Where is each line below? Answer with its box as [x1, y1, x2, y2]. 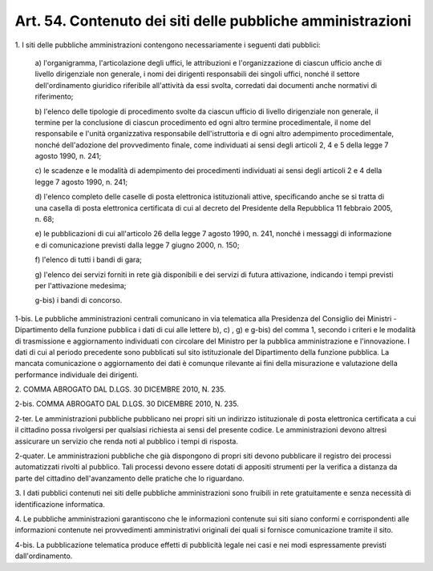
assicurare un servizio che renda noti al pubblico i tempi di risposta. [14, 436, 238, 446]
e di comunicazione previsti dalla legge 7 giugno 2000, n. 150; [34, 240, 240, 250]
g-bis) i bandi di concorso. [34, 296, 123, 305]
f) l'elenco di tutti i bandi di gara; [34, 255, 142, 264]
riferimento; [34, 92, 74, 102]
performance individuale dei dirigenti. [14, 369, 140, 380]
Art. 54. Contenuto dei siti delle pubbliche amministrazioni [14, 12, 412, 30]
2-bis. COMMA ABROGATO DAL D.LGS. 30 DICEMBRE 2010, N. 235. [14, 399, 240, 408]
